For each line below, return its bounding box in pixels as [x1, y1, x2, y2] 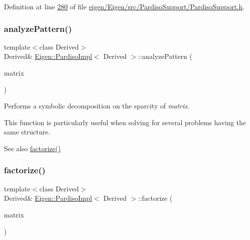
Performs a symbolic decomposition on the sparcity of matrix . [4, 101, 190, 111]
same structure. [4, 127, 51, 137]
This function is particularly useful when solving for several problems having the [4, 117, 246, 127]
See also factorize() [4, 143, 61, 153]
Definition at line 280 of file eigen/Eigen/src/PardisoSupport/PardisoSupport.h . [4, 1, 245, 11]
